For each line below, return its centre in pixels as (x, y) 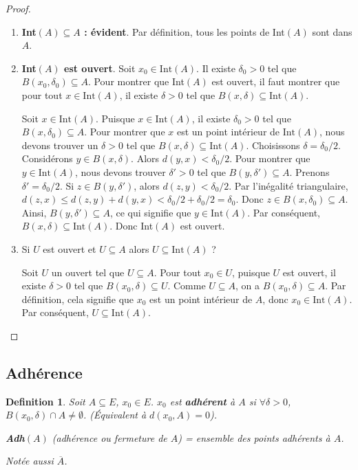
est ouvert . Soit (100, 68)
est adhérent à (202, 401)
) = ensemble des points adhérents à (254, 437)
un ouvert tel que (88, 272)
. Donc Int (131, 226)
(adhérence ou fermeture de (109, 437)
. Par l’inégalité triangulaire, (288, 185)
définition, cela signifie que (78, 299)
